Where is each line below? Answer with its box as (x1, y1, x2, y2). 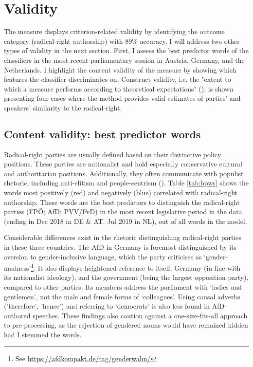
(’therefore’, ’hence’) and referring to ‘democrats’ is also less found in (4, 301, 210, 311)
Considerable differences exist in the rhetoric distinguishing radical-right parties (4, 232, 242, 242)
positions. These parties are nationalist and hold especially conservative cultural (4, 159, 242, 169)
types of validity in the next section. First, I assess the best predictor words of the (4, 45, 249, 55)
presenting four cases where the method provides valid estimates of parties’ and (4, 93, 241, 103)
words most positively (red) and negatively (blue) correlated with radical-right (4, 187, 237, 198)
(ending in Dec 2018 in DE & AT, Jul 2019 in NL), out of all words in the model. (4, 216, 247, 226)
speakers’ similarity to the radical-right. (4, 102, 122, 112)
